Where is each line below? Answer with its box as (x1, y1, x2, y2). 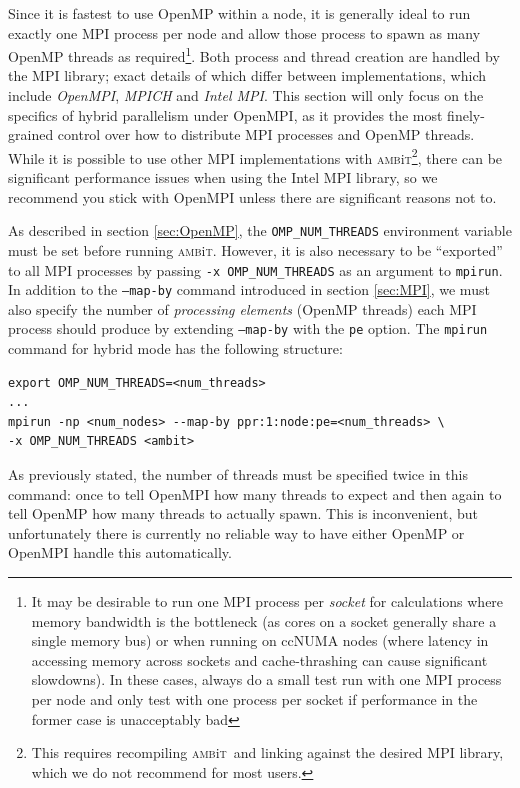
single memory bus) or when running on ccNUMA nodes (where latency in (31, 630, 489, 651)
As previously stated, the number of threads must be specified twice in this (8, 464, 468, 485)
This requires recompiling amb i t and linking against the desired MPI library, (31, 742, 504, 763)
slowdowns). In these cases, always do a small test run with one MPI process (31, 669, 502, 690)
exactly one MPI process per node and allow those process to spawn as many (8, 22, 481, 43)
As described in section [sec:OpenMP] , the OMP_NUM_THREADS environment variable (8, 220, 512, 241)
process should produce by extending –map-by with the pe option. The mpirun (8, 318, 488, 339)
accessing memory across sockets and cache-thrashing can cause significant (31, 649, 488, 670)
